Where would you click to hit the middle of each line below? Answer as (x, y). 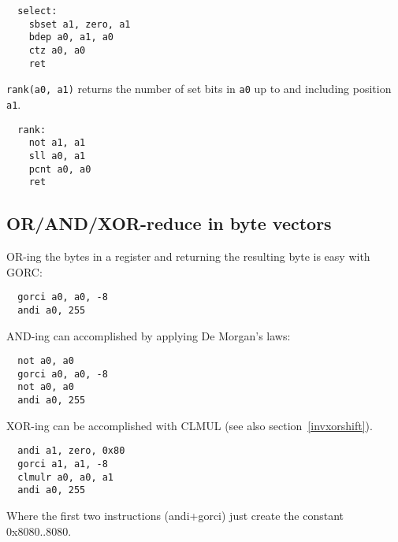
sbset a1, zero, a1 (80, 24)
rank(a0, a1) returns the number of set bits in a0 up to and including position (199, 89)
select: (37, 11)
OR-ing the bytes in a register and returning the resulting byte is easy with (188, 256)
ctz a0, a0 (57, 50)
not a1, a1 (57, 143)
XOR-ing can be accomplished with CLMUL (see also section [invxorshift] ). (190, 425)
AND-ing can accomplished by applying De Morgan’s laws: (149, 335)
